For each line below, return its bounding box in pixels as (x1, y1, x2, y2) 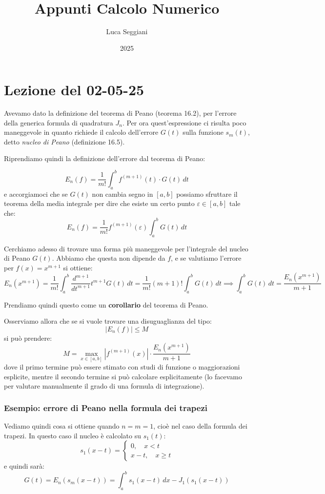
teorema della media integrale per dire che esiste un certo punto (4, 198, 195, 208)
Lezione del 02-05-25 (4, 80, 144, 100)
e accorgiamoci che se (4, 188, 68, 199)
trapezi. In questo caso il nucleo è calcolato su (4, 430, 142, 440)
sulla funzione (183, 127, 223, 137)
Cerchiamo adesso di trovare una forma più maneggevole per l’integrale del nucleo (4, 243, 248, 253)
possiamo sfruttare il (176, 188, 238, 199)
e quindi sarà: (4, 461, 44, 471)
